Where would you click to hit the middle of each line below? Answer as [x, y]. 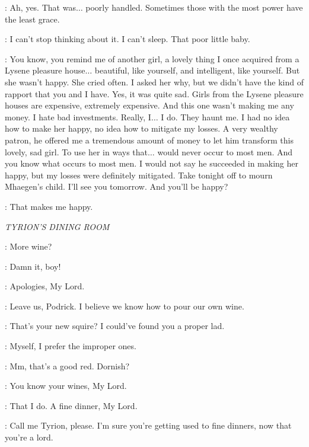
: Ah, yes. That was [40, 7]
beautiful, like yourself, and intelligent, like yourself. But [197, 70]
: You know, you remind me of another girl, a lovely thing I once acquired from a [152, 58]
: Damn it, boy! [33, 266]
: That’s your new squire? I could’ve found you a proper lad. [115, 326]
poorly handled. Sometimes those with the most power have [194, 7]
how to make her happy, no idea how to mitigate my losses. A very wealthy [141, 128]
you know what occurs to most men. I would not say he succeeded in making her [152, 163]
